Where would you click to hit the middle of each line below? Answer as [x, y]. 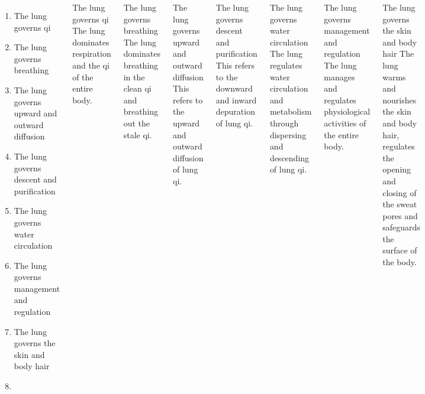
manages [339, 76]
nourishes [400, 100]
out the [137, 123]
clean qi [137, 88]
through [284, 123]
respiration [92, 53]
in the [134, 76]
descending [289, 157]
